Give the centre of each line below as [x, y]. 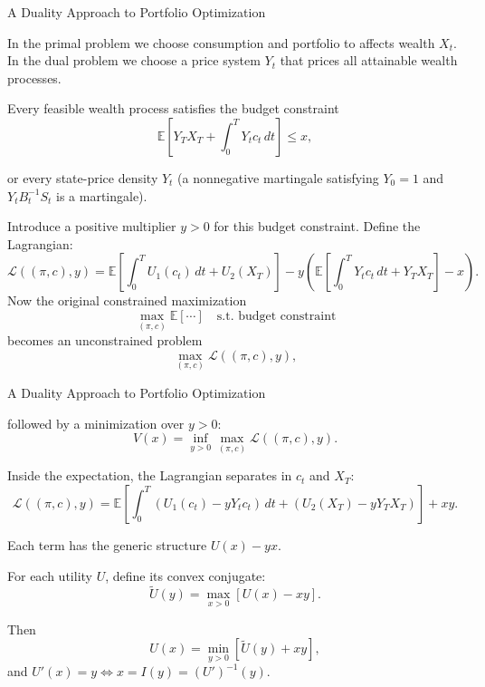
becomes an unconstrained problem [105, 340]
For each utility [50, 575]
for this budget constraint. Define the [317, 226]
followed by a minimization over [96, 423]
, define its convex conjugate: [185, 575]
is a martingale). [102, 195]
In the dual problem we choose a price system [134, 60]
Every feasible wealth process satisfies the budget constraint [173, 108]
